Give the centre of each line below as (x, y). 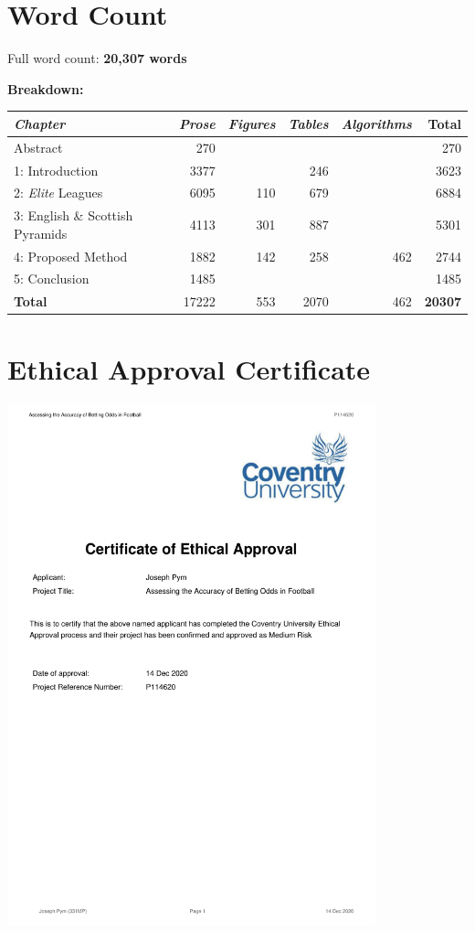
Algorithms (376, 123)
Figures (252, 123)
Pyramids (41, 233)
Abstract (38, 147)
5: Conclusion (52, 279)
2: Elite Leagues (58, 193)
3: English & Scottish (74, 215)
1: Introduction (56, 170)
